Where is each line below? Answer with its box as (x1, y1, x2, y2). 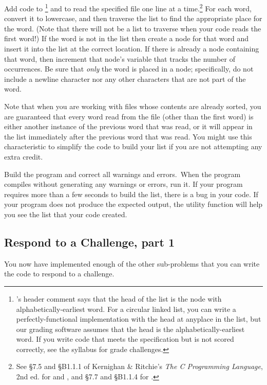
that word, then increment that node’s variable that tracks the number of (4, 53, 235, 64)
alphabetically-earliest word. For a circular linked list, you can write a (16, 303, 236, 314)
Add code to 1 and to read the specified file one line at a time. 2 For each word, (4, 2, 252, 13)
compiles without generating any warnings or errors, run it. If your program (4, 179, 243, 189)
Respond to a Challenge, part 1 (4, 234, 175, 250)
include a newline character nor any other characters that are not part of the (4, 73, 246, 84)
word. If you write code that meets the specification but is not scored (16, 334, 234, 344)
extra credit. (4, 151, 43, 162)
